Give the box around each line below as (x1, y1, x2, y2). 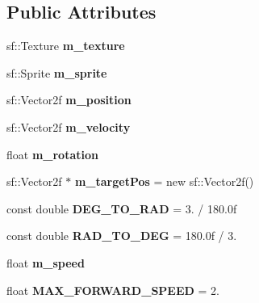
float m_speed (6, 254, 85, 271)
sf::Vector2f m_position (6, 91, 132, 108)
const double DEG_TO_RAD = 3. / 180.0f (6, 200, 237, 217)
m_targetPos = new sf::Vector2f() (74, 173, 254, 190)
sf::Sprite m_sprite (6, 64, 107, 81)
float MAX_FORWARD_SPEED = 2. (6, 281, 219, 298)
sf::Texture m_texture (6, 37, 125, 54)
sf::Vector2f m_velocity (6, 118, 131, 135)
